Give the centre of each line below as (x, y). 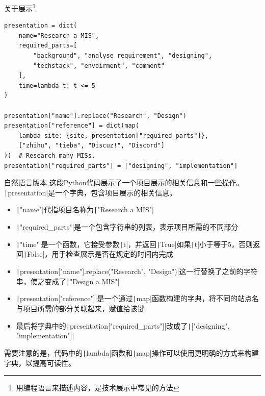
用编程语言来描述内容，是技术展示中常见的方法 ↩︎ (98, 388)
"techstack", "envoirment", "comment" (99, 66)
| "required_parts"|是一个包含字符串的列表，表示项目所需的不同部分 (127, 227)
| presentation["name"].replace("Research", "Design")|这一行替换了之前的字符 (137, 271)
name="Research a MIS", (59, 35)
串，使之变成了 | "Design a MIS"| (68, 281)
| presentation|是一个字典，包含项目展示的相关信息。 (90, 192)
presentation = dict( (41, 26)
